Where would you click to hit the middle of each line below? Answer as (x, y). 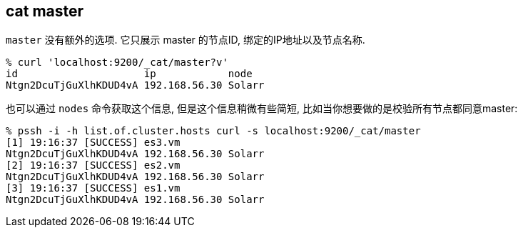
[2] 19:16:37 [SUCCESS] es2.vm (93, 165)
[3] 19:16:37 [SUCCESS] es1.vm (93, 188)
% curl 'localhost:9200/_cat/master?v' (117, 63)
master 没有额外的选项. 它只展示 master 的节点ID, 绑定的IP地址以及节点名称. (186, 40)
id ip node (129, 74)
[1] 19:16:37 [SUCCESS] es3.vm (93, 143)
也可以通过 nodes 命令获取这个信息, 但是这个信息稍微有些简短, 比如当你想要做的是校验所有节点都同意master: (262, 109)
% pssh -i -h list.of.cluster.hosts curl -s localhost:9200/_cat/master (213, 131)
